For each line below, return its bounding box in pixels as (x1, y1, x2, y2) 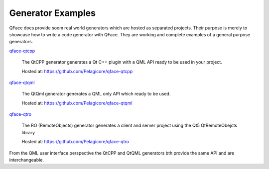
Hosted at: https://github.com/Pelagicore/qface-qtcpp (21, 68, 133, 74)
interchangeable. (9, 157, 44, 163)
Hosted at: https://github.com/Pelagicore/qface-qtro (21, 139, 130, 145)
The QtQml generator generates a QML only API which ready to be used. (21, 91, 171, 97)
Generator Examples (9, 7, 96, 18)
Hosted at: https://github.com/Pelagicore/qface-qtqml (21, 100, 133, 106)
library (21, 129, 35, 135)
